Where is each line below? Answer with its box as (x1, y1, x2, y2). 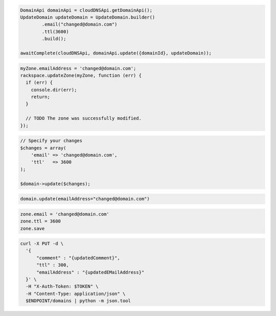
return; (31, 94, 51, 100)
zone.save (20, 225, 45, 231)
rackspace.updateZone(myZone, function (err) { (20, 72, 142, 78)
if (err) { (26, 80, 53, 85)
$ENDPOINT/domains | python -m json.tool (26, 298, 131, 304)
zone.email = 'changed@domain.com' (20, 211, 109, 217)
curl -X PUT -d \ (20, 241, 64, 246)
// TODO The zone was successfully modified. (26, 116, 142, 121)
